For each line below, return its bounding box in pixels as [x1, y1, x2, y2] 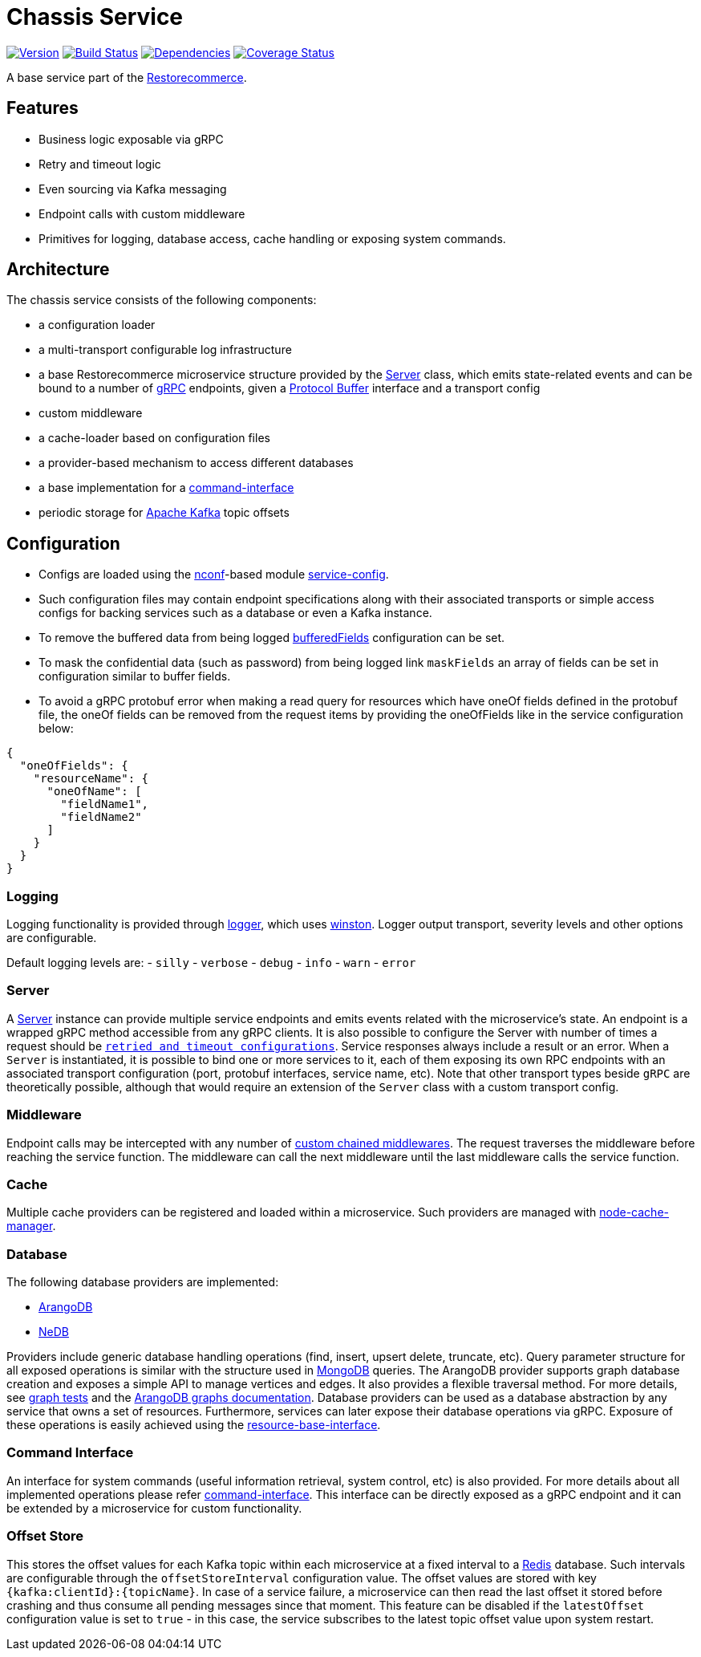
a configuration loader [38, 318, 156, 332]
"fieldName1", [60, 798, 149, 811]
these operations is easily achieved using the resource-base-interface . [6, 1418, 381, 1432]
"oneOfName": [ [47, 785, 142, 798]
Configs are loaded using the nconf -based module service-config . [38, 567, 389, 582]
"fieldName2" [60, 810, 142, 824]
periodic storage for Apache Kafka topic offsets [38, 506, 290, 520]
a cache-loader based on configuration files [38, 431, 270, 445]
